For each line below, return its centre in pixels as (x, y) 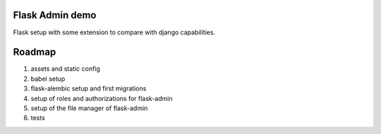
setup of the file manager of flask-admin (89, 108)
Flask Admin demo (55, 15)
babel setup (48, 79)
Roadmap (35, 52)
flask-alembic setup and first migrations (89, 88)
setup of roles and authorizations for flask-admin (102, 98)
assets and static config (65, 69)
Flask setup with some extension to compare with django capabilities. (114, 32)
